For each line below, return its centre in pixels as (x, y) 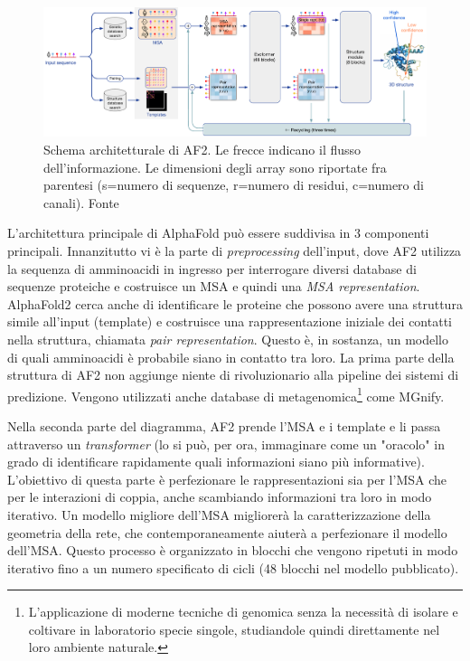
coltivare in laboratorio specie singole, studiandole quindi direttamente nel (234, 629)
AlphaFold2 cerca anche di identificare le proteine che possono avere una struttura (235, 303)
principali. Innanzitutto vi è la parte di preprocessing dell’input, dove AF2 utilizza (235, 250)
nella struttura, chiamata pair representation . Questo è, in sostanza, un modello (228, 339)
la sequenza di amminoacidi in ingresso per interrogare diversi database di (212, 268)
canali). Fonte (81, 202)
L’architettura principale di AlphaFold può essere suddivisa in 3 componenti (218, 233)
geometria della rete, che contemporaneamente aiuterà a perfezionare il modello (227, 532)
